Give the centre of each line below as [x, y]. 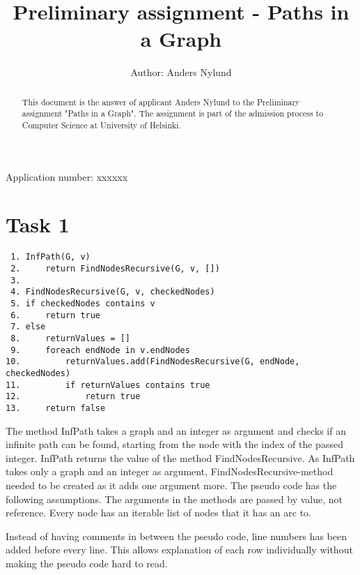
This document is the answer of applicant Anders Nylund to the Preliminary [161, 102]
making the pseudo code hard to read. [87, 563]
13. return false [56, 408]
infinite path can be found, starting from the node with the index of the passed [174, 444]
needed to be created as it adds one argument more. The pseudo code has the [171, 485]
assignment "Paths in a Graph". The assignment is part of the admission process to [173, 113]
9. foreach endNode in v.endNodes [100, 350]
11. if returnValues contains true [108, 385]
